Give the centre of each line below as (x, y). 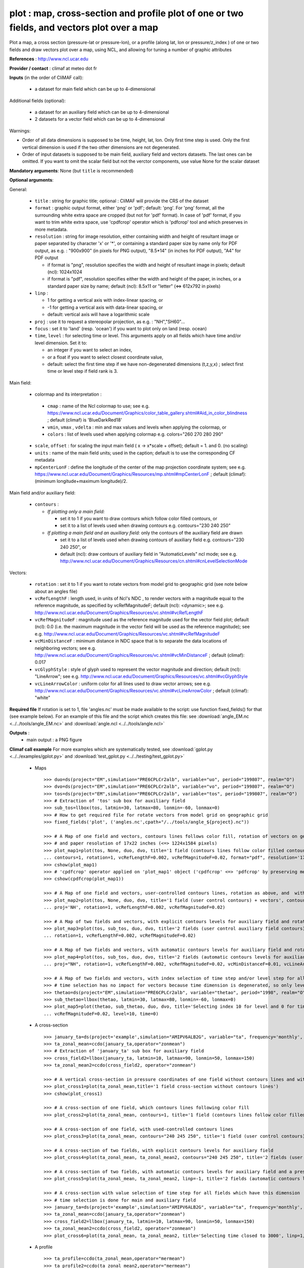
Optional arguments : (31, 180)
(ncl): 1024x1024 (65, 272)
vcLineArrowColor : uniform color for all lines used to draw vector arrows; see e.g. (123, 683)
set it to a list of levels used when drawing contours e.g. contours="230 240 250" (145, 525)
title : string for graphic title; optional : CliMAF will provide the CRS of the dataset (122, 201)
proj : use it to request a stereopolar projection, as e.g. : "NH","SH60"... (110, 322)
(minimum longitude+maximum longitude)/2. (81, 481)
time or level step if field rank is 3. (83, 371)
